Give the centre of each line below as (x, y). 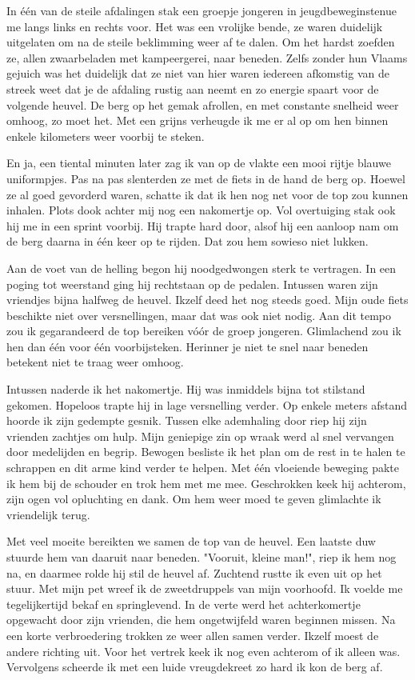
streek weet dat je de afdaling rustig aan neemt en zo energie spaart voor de (193, 88)
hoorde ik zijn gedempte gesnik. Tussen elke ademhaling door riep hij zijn (187, 420)
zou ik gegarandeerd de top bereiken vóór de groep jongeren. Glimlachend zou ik (204, 331)
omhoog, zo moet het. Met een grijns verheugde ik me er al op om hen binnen (198, 120)
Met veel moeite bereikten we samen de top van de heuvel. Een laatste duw (191, 541)
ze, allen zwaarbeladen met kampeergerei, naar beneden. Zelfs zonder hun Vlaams (207, 57)
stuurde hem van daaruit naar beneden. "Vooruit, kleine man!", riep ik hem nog (202, 557)
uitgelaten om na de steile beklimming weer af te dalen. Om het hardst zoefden (201, 42)
